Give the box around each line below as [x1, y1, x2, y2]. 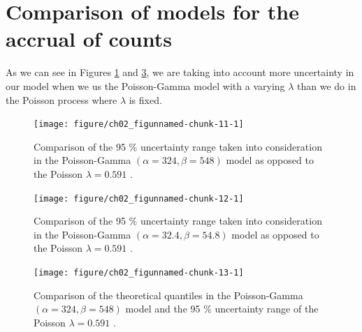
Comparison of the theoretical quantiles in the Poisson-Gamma [34, 287, 303, 302]
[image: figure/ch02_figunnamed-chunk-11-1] [34, 119, 244, 130]
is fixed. [129, 92, 162, 107]
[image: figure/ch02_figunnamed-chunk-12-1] [34, 193, 244, 204]
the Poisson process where [6, 92, 117, 107]
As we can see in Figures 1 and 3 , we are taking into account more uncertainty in [6, 65, 354, 80]
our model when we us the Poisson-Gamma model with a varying [6, 78, 285, 93]
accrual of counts [6, 24, 172, 53]
